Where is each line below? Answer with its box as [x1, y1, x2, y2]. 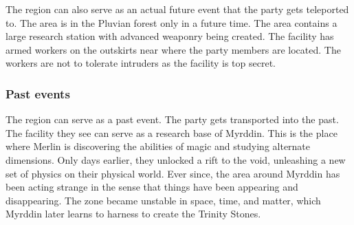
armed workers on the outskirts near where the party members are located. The [5, 42, 341, 56]
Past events [5, 85, 70, 102]
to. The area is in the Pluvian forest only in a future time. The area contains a [5, 15, 338, 30]
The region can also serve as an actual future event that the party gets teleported [5, 2, 349, 16]
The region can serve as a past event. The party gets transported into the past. [5, 112, 339, 127]
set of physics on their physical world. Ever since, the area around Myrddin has [5, 166, 340, 180]
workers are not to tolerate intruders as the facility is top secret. [5, 56, 276, 70]
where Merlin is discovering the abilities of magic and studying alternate [5, 139, 311, 153]
